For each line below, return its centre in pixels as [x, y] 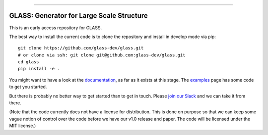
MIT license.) [23, 126]
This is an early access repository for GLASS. [55, 28]
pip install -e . [39, 69]
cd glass [29, 62]
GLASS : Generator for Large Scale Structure [79, 16]
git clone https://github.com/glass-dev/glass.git [81, 48]
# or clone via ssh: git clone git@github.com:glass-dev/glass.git [102, 55]
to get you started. [28, 87]
